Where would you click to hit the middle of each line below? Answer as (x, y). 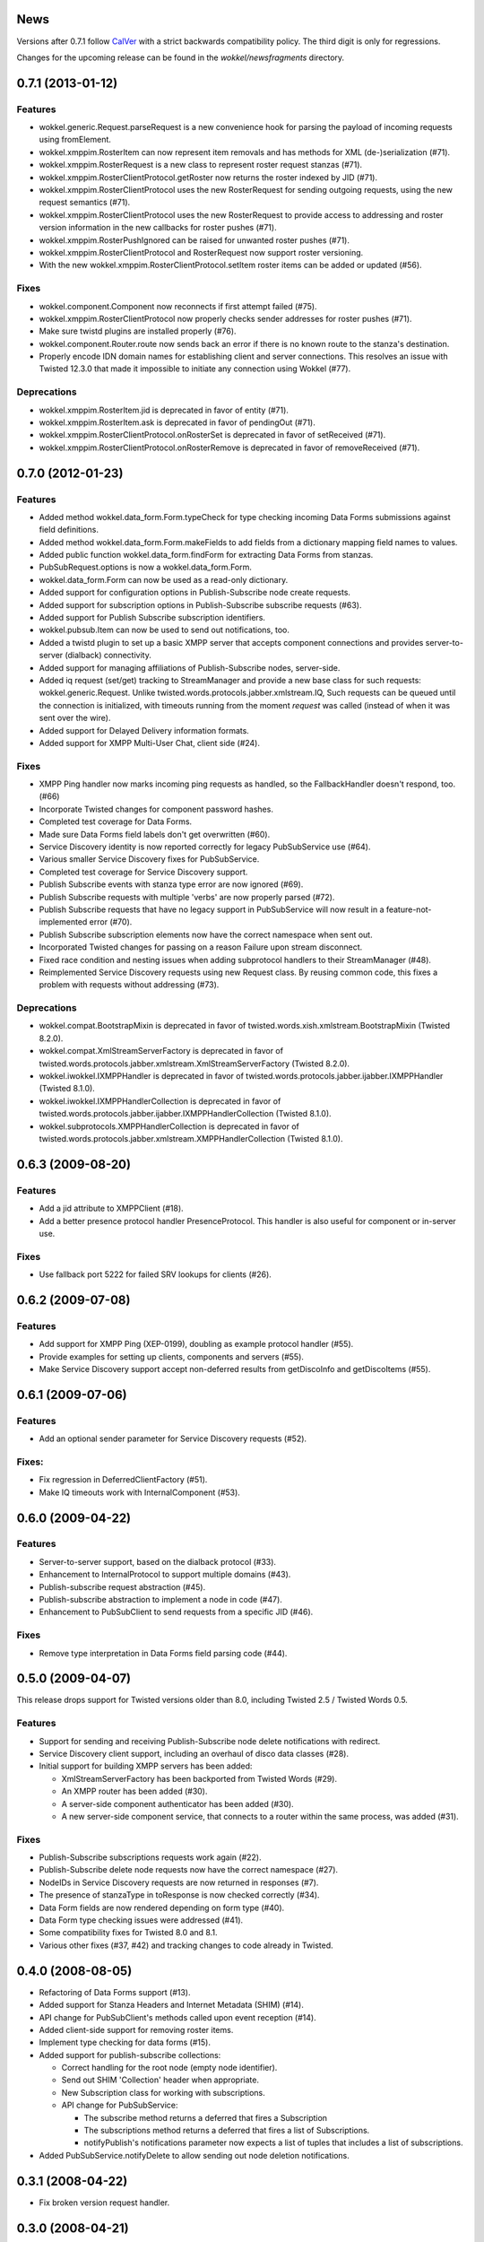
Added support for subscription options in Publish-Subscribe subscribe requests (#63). (200, 604)
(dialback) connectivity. (108, 656)
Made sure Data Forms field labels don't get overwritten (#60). (155, 834)
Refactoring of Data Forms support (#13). (115, 1992)
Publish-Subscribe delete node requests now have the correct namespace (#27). (189, 1870)
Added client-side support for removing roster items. (136, 2029)
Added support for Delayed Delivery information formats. (144, 730)
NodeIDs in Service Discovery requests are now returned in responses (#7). (179, 1882)
